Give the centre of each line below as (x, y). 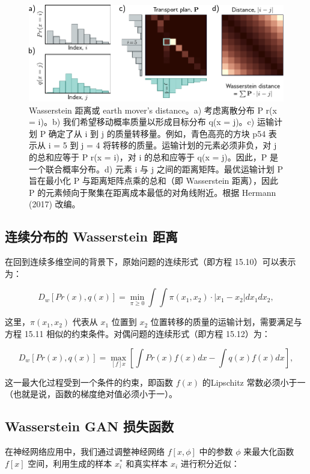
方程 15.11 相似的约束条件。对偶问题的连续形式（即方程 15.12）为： (138, 333)
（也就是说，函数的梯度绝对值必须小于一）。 (91, 394)
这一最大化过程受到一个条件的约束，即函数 (89, 382)
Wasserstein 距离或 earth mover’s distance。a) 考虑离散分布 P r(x (153, 110)
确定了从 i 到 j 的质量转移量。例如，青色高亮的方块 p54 (157, 133)
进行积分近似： (210, 463)
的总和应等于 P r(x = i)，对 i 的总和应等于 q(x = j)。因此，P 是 (153, 157)
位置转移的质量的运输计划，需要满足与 (226, 322)
